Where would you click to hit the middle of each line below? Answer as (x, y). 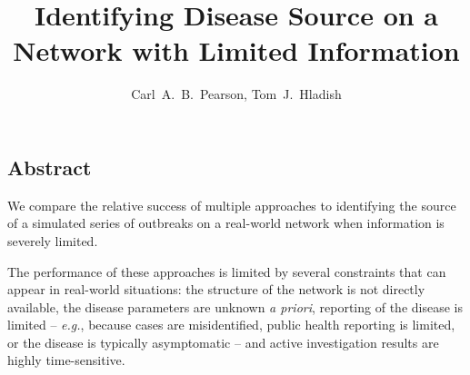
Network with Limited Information (236, 50)
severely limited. (53, 240)
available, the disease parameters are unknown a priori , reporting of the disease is (235, 306)
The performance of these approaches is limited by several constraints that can (227, 271)
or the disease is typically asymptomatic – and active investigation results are (223, 342)
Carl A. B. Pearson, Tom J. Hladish (236, 94)
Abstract (50, 167)
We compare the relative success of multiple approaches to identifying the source (232, 205)
